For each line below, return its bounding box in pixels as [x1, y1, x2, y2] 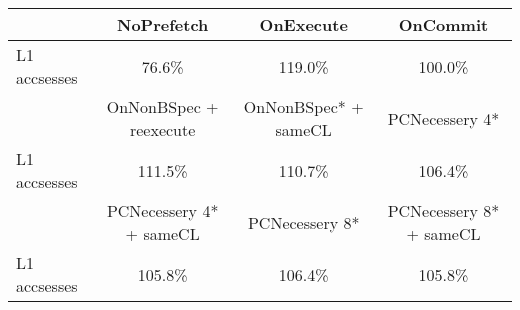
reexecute [129, 118, 196, 141]
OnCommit [398, 13, 489, 36]
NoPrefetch [117, 13, 209, 36]
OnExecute [259, 13, 348, 36]
